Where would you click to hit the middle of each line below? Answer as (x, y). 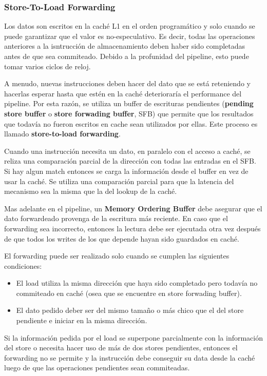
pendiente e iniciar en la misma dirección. (82, 320)
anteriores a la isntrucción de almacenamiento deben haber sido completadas (125, 46)
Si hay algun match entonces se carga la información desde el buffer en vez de (126, 171)
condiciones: (23, 265)
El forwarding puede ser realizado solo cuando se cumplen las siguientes (117, 256)
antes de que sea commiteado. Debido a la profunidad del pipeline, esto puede (127, 56)
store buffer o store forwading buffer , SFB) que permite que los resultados (129, 113)
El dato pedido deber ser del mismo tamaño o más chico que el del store (130, 310)
